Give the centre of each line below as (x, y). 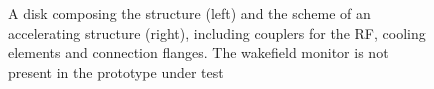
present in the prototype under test (116, 71)
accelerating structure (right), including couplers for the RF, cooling (217, 32)
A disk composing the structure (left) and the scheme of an (189, 13)
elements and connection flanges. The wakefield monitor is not (198, 52)
